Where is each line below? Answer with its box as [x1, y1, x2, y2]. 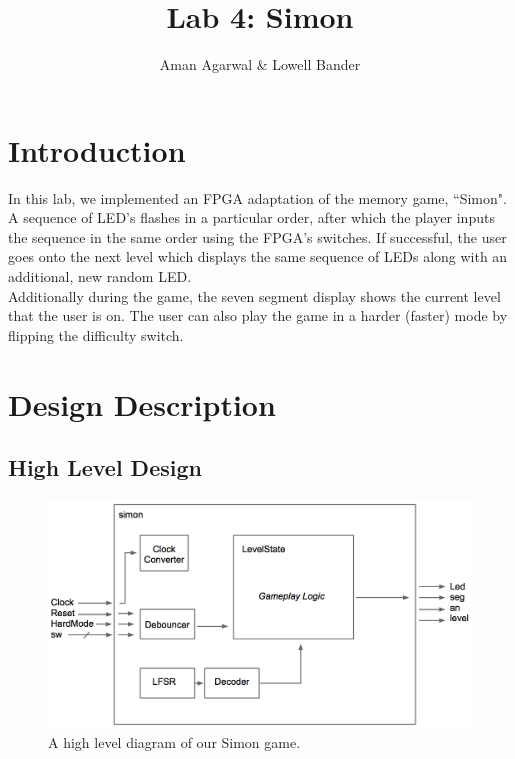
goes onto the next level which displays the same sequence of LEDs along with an [8, 246, 508, 267]
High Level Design [8, 452, 202, 483]
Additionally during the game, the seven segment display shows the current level [8, 285, 501, 306]
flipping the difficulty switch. [8, 324, 184, 345]
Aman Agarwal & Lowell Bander [159, 54, 361, 75]
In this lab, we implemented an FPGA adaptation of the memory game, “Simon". [8, 187, 507, 208]
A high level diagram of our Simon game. [48, 731, 301, 752]
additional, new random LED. [8, 266, 192, 287]
